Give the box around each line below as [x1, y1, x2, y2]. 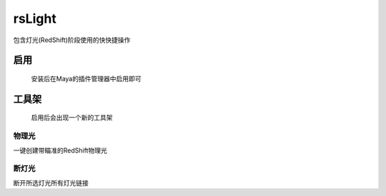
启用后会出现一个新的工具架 [31, 113, 113, 122]
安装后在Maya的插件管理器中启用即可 [31, 74, 142, 83]
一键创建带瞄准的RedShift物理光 [13, 146, 107, 155]
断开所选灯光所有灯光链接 [13, 178, 89, 187]
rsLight [13, 11, 56, 26]
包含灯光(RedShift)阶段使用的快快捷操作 [13, 36, 131, 44]
